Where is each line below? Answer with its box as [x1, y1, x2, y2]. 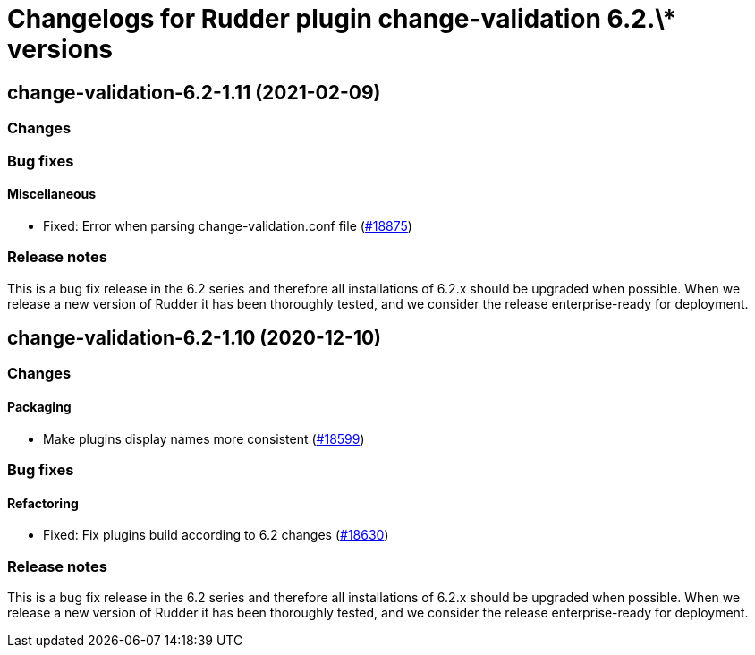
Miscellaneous [7, 186, 97, 202]
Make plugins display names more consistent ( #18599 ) [43, 430, 365, 447]
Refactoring [7, 495, 79, 511]
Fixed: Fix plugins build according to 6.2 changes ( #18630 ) [43, 527, 389, 543]
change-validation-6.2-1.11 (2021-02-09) [7, 81, 381, 104]
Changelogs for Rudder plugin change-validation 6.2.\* [7, 4, 677, 34]
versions [7, 34, 113, 64]
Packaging [7, 398, 72, 414]
